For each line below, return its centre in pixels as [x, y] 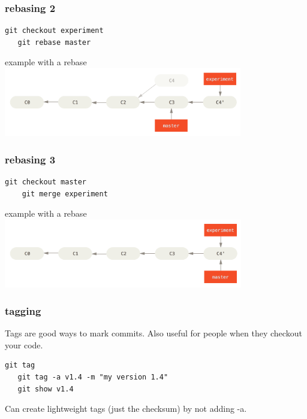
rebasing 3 [30, 159]
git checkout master [46, 182]
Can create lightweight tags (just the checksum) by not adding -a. [126, 409]
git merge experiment [65, 194]
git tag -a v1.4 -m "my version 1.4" [93, 377]
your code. [24, 344]
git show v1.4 [46, 389]
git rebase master [54, 42]
